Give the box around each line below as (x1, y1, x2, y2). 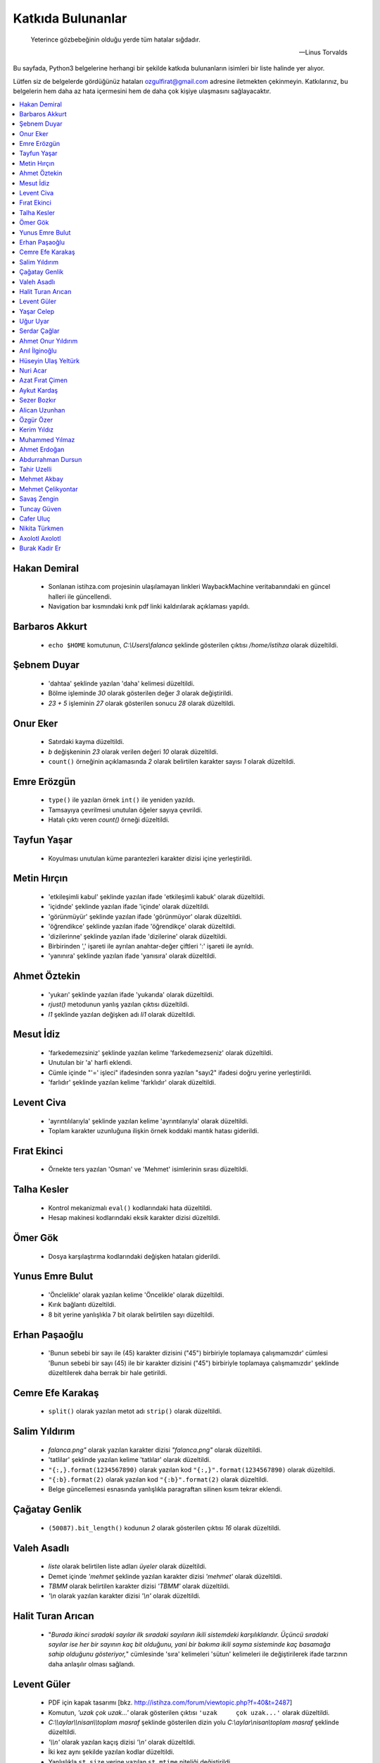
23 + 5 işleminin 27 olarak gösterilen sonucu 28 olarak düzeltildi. (48, 699, 236, 707)
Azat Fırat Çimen (19, 376, 68, 384)
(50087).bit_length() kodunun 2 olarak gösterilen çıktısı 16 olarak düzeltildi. (48, 1523, 281, 1532)
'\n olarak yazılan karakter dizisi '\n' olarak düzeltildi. (48, 1592, 201, 1600)
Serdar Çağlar (19, 327, 60, 335)
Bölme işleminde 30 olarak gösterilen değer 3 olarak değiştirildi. (48, 689, 234, 697)
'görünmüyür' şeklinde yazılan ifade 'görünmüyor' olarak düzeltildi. (48, 912, 242, 920)
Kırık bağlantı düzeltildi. (48, 1300, 116, 1309)
